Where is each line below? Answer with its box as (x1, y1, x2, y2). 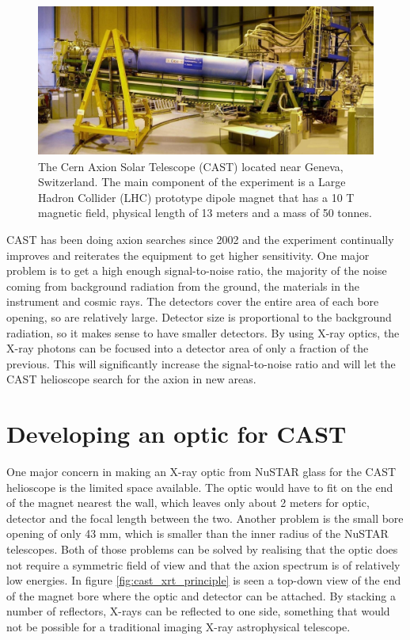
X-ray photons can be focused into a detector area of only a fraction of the (6, 340, 369, 356)
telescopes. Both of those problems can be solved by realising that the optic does (6, 540, 398, 557)
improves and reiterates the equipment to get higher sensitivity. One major (6, 246, 370, 263)
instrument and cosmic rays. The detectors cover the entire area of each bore (6, 293, 379, 310)
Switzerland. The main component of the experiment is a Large (38, 173, 346, 190)
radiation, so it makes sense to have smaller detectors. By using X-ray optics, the (6, 324, 400, 341)
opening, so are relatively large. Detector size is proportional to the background (6, 308, 392, 325)
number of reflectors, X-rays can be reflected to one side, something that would (6, 603, 390, 619)
